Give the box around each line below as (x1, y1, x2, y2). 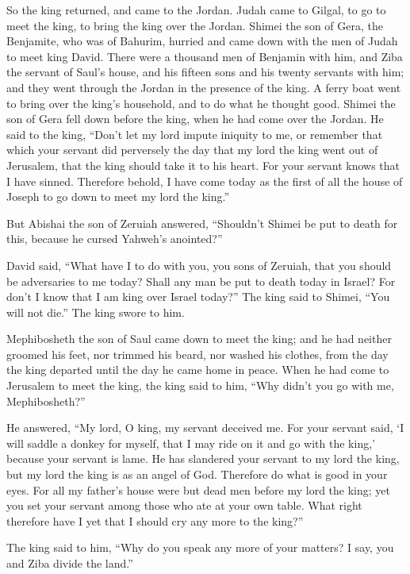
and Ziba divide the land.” (6, 555, 133, 571)
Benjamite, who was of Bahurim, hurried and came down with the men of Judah (6, 33, 398, 49)
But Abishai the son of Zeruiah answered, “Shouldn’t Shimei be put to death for (6, 214, 398, 231)
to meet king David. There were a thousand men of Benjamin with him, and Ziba (6, 48, 403, 64)
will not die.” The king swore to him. (6, 303, 185, 320)
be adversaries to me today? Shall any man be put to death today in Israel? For (6, 272, 396, 289)
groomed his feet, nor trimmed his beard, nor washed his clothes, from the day (6, 345, 389, 362)
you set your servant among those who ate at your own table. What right (6, 497, 362, 514)
